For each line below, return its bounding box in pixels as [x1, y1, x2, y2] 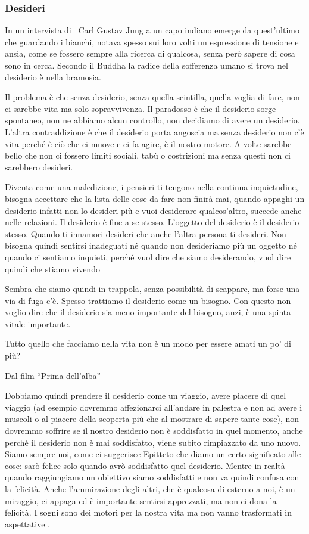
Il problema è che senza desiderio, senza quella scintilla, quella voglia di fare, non [5, 91, 300, 103]
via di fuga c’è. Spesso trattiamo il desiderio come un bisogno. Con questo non [5, 294, 291, 306]
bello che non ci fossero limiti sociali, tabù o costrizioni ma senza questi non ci [5, 149, 291, 162]
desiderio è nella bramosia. [5, 70, 102, 83]
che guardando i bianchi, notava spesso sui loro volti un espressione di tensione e [5, 35, 299, 48]
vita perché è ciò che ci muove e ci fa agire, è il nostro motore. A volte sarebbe [5, 137, 292, 150]
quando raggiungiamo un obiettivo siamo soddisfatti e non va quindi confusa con [5, 471, 299, 483]
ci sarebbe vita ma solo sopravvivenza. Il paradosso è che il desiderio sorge [5, 102, 276, 114]
